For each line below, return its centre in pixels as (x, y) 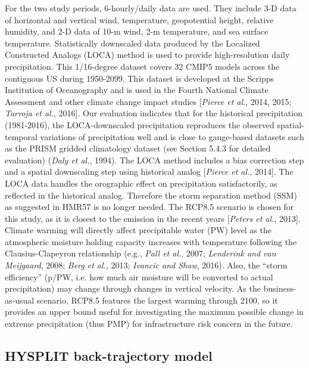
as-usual (20, 300)
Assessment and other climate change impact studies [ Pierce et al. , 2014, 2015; (148, 101)
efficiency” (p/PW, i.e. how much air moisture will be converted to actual (139, 276)
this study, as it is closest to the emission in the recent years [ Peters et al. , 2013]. (153, 218)
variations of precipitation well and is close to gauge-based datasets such (172, 136)
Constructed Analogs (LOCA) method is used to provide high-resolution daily (147, 55)
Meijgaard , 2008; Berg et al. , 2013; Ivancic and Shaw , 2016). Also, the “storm (146, 265)
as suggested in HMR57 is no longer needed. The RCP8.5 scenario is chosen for (149, 207)
